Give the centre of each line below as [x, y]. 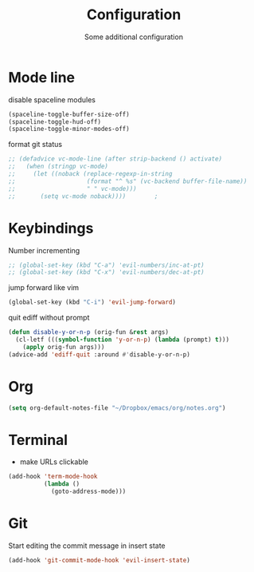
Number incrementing [44, 250]
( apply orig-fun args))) [64, 347]
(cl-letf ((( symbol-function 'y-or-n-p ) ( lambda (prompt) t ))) [122, 340]
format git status [35, 145]
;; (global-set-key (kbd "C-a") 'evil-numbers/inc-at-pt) [106, 265]
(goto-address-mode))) [88, 492]
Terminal [38, 440]
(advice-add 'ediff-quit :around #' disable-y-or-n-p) [100, 354]
